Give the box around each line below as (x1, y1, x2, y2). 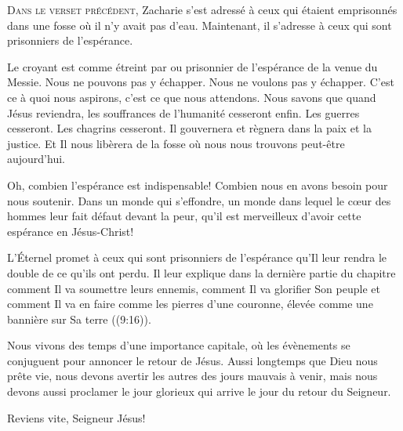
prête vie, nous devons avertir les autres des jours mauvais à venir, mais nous (7, 368, 378, 384)
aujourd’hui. (7, 150, 65, 167)
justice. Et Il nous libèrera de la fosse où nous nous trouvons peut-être (7, 135, 345, 151)
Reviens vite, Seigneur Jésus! (7, 409, 146, 426)
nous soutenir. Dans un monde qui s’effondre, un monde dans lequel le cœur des (7, 192, 391, 208)
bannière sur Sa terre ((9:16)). (7, 310, 151, 327)
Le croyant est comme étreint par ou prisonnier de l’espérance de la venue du (7, 58, 378, 74)
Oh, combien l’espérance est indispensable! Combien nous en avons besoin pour (7, 176, 388, 193)
